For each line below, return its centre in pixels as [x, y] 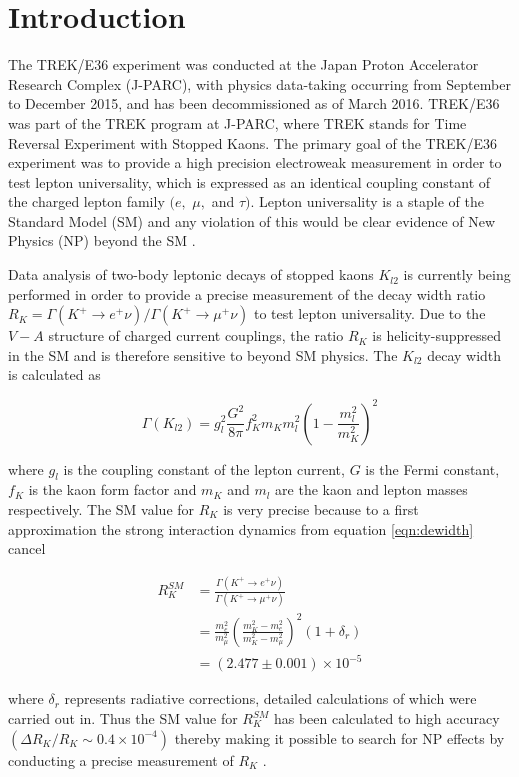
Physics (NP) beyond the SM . [102, 240]
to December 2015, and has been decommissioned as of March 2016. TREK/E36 [254, 103]
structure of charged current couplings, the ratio [196, 335]
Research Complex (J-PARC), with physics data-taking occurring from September [259, 83]
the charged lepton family [86, 201]
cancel [27, 548]
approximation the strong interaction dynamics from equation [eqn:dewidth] [241, 528]
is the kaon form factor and [112, 489]
